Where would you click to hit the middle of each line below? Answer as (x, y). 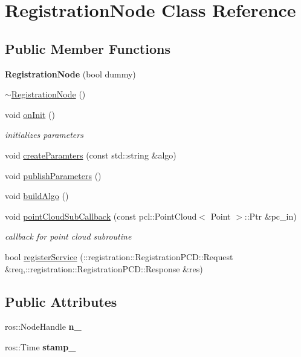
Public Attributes (61, 301)
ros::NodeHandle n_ (43, 326)
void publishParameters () (53, 175)
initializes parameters (44, 135)
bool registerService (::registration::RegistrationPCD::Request (119, 256)
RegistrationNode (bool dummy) (70, 74)
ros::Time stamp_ (40, 346)
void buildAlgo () (37, 196)
